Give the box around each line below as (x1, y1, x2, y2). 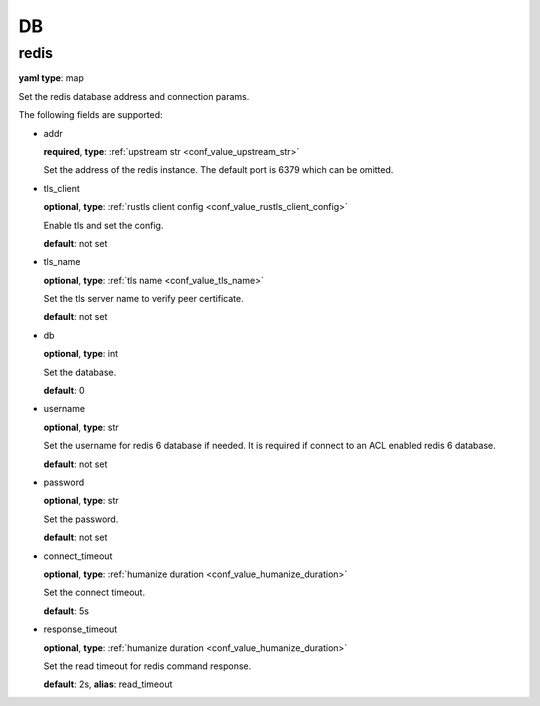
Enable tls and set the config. (43, 219, 164, 231)
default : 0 (43, 385, 85, 397)
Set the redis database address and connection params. (18, 90, 250, 102)
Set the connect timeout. (43, 586, 145, 599)
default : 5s (43, 605, 90, 617)
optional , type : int (43, 348, 119, 360)
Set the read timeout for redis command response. (43, 660, 252, 672)
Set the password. (43, 513, 119, 525)
